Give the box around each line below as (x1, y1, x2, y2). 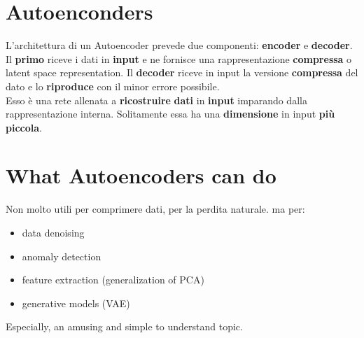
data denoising (22, 225, 85, 239)
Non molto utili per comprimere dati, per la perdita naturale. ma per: (6, 202, 305, 216)
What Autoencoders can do (6, 161, 276, 190)
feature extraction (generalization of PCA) (22, 272, 204, 287)
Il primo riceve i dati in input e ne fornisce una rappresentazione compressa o (6, 51, 352, 66)
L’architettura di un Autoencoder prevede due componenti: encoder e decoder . (6, 38, 353, 52)
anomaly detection (22, 248, 101, 263)
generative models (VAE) (22, 295, 130, 310)
